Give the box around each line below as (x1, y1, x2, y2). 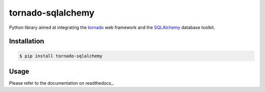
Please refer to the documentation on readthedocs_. (9, 80, 115, 86)
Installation (9, 37, 44, 46)
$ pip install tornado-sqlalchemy (19, 53, 103, 59)
